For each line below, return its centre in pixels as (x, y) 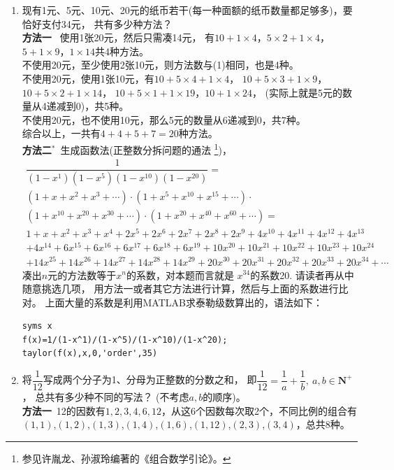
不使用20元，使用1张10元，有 (88, 78)
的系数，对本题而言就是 (180, 275)
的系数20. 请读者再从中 (302, 275)
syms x (37, 326)
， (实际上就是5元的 (297, 92)
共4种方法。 (122, 51)
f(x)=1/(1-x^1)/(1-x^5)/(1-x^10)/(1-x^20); (125, 340)
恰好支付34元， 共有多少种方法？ (97, 23)
